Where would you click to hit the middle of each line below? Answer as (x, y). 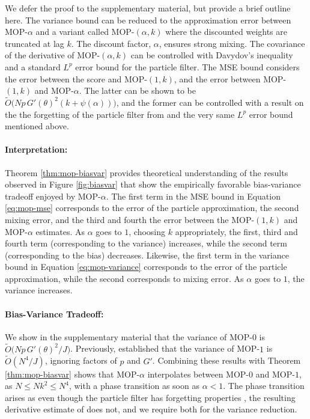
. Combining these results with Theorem (226, 360)
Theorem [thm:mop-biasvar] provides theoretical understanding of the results (147, 172)
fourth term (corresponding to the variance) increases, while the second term (146, 243)
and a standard (33, 66)
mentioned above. (37, 126)
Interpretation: (36, 149)
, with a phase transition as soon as (134, 386)
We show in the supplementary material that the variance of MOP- (129, 336)
